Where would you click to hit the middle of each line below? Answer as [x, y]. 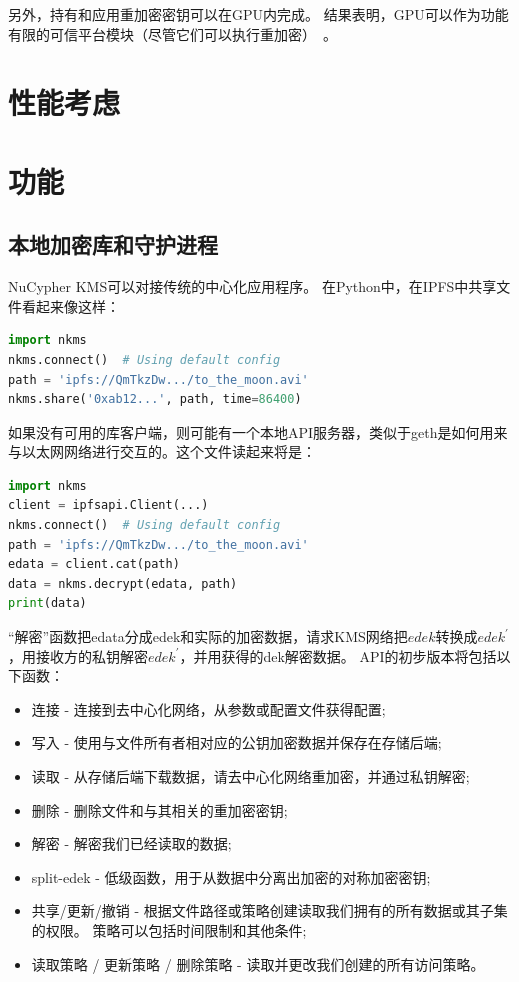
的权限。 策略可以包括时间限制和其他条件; [169, 929]
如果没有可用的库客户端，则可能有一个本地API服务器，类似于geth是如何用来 [258, 431]
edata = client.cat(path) [94, 564]
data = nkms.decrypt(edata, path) [123, 583]
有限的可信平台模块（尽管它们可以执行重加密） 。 [172, 33]
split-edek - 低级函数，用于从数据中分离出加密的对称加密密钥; [231, 876]
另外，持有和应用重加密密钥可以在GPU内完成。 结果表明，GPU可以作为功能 [258, 14]
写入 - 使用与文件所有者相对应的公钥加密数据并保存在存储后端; [236, 742]
